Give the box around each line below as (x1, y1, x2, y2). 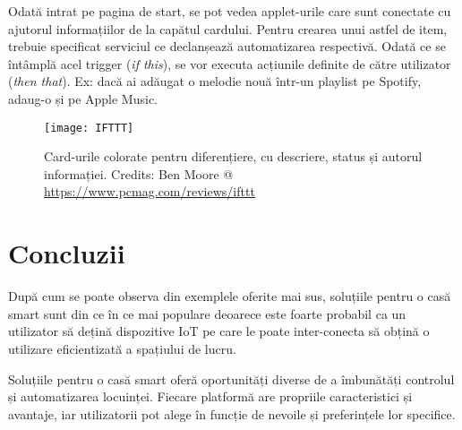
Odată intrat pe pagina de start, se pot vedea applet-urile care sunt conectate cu (8, 2, 451, 20)
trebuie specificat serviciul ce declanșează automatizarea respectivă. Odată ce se (8, 37, 446, 56)
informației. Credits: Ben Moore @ (44, 164, 234, 183)
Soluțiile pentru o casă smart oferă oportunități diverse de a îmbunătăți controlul (8, 369, 455, 388)
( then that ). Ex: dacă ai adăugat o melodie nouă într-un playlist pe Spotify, (8, 72, 422, 90)
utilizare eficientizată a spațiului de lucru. (8, 339, 236, 357)
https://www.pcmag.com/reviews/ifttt (44, 182, 255, 201)
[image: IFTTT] (44, 121, 134, 134)
